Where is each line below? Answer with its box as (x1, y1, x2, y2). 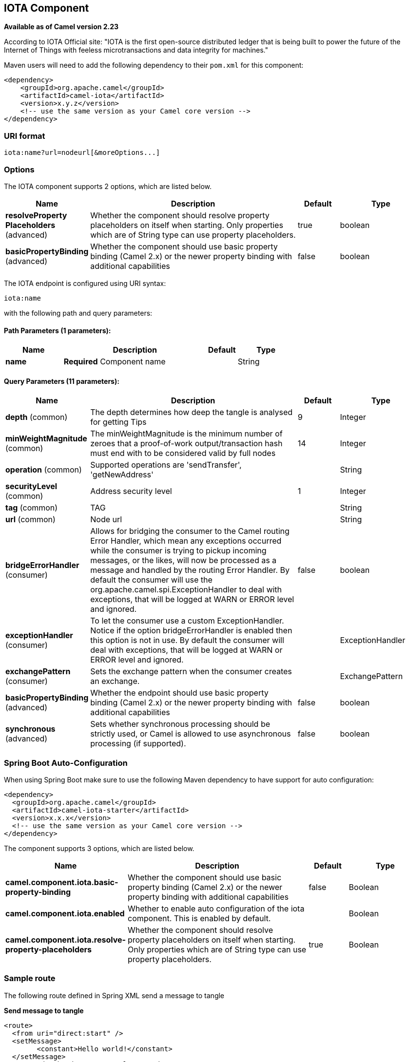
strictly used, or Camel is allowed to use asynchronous (90, 729, 291, 739)
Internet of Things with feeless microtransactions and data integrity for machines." (4, 46, 269, 55)
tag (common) (5, 503, 58, 513)
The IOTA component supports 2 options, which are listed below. (4, 182, 212, 190)
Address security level (90, 486, 172, 496)
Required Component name (63, 357, 166, 367)
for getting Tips (90, 417, 147, 427)
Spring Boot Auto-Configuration (4, 758, 128, 768)
